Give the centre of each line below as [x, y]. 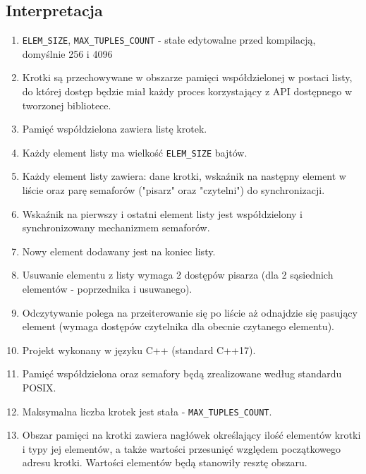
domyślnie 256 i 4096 [67, 53]
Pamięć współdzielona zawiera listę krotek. [115, 129]
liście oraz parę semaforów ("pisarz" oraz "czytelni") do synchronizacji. [173, 190]
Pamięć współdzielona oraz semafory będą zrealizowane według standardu [182, 373]
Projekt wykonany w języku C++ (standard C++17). [139, 350]
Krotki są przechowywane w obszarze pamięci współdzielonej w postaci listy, [187, 77]
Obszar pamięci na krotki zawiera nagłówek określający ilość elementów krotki [191, 435]
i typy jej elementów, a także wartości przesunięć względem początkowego [182, 448]
